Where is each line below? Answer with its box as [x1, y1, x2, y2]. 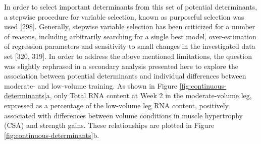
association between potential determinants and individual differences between [4, 70, 246, 81]
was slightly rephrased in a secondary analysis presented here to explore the [4, 60, 238, 71]
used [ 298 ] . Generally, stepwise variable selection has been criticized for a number [4, 21, 255, 32]
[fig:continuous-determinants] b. [4, 129, 99, 140]
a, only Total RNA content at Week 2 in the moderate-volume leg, [46, 90, 252, 101]
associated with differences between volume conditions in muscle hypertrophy [4, 110, 243, 120]
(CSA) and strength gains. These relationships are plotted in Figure [4, 120, 215, 130]
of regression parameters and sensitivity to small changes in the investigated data [4, 41, 255, 51]
